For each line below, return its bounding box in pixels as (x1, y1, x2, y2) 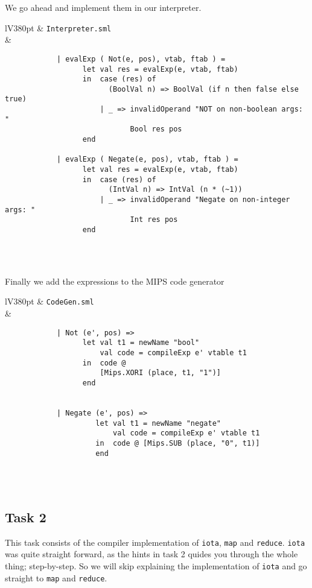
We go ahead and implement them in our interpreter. (5, 1, 202, 13)
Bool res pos (130, 125, 182, 134)
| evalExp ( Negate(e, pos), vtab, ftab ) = (56, 155, 238, 164)
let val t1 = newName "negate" (95, 419, 221, 428)
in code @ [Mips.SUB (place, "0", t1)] (95, 438, 260, 447)
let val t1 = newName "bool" (82, 338, 200, 347)
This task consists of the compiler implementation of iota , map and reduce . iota (5, 536, 305, 548)
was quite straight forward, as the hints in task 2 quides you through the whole (5, 548, 298, 560)
